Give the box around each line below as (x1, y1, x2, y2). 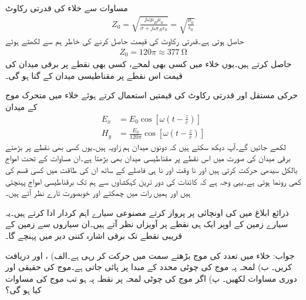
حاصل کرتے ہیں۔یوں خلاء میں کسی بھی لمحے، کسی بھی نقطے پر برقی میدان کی (5, 58, 292, 70)
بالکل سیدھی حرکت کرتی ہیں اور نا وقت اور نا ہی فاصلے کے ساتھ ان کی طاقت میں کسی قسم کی (5, 164, 298, 176)
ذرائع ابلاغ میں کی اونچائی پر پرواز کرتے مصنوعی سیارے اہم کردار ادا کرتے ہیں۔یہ (5, 206, 289, 218)
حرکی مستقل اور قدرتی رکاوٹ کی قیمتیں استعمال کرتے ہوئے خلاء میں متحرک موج (5, 89, 298, 101)
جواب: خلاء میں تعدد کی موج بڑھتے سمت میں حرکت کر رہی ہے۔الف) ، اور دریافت (5, 249, 295, 261)
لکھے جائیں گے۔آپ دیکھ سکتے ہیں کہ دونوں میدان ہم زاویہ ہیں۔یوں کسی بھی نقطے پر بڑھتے (5, 140, 286, 152)
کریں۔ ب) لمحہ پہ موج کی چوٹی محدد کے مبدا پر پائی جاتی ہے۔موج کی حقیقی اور (5, 261, 292, 273)
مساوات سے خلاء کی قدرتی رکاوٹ (5, 2, 128, 14)
